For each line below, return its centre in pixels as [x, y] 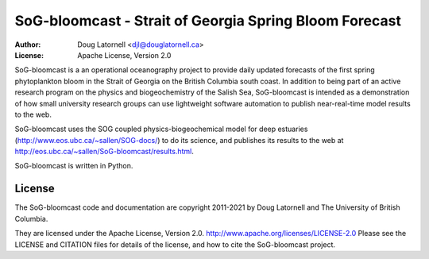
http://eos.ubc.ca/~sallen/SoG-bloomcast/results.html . [104, 152]
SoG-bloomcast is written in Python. [74, 166]
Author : [28, 44]
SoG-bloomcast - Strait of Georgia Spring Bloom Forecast [208, 21]
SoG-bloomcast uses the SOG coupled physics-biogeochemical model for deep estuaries [161, 129]
